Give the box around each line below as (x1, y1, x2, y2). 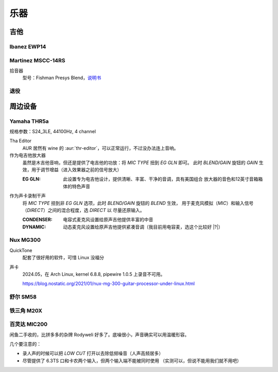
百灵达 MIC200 (9, 321, 48, 328)
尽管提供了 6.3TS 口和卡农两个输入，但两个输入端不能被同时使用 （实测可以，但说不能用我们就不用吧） (22, 358, 242, 364)
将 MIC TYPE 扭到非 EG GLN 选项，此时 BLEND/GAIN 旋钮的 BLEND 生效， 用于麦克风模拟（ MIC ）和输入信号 (22, 200, 254, 206)
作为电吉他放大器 (9, 152, 46, 158)
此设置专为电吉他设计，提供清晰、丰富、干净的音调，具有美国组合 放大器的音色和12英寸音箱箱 (63, 176, 263, 182)
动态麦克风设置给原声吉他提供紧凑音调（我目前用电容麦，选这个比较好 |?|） (63, 224, 223, 230)
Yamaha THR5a (9, 117, 49, 125)
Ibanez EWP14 (9, 43, 46, 50)
